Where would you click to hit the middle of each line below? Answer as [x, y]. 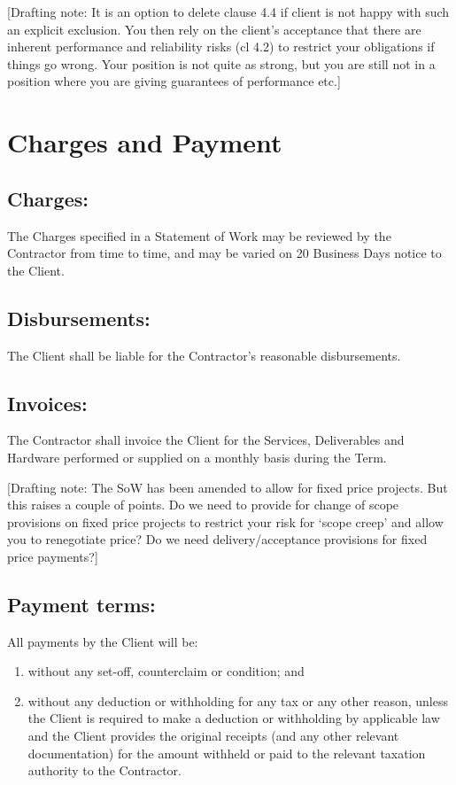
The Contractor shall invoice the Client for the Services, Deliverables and [206, 440]
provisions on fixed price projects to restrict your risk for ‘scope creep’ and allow [225, 521]
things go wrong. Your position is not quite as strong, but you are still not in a [221, 63]
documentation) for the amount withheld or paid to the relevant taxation [227, 753]
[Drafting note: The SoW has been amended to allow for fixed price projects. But [228, 487]
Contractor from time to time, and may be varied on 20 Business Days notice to [224, 253]
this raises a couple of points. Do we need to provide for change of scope [203, 505]
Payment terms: [81, 604]
